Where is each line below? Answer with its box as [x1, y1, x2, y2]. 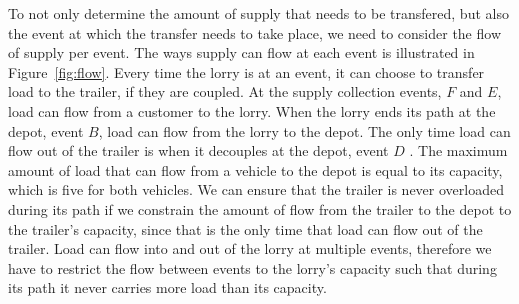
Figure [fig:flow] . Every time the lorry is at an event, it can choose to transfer [8, 61, 485, 82]
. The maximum [409, 140, 508, 161]
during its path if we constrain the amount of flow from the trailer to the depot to [8, 198, 512, 219]
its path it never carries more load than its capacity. [8, 277, 327, 298]
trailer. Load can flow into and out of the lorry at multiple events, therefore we [8, 238, 492, 259]
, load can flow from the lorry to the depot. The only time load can [98, 120, 511, 141]
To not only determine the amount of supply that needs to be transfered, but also [8, 3, 509, 23]
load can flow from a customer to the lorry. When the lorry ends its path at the [8, 100, 496, 121]
